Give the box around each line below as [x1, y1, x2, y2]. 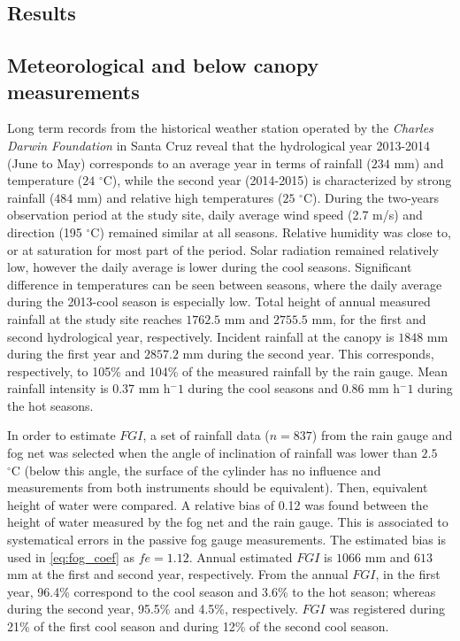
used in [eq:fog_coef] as [7, 547, 135, 566]
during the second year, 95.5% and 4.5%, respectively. [7, 599, 298, 618]
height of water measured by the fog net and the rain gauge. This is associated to [7, 513, 448, 531]
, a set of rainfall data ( [142, 426, 270, 444]
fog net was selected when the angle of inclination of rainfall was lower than [7, 444, 418, 462]
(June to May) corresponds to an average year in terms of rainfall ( [7, 153, 372, 172]
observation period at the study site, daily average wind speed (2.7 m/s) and [7, 205, 423, 224]
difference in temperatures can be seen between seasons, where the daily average [7, 274, 442, 293]
